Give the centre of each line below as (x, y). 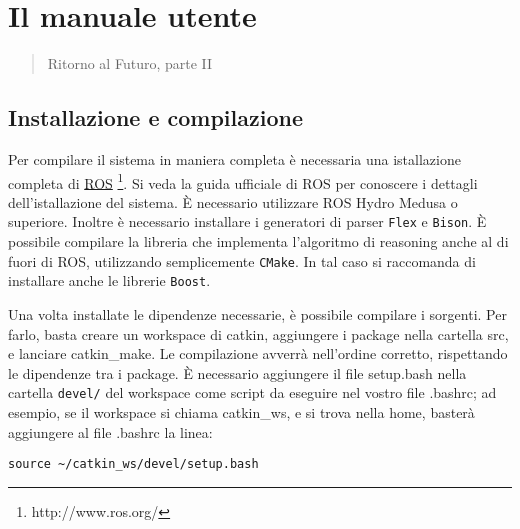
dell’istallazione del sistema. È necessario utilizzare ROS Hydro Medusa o (233, 201)
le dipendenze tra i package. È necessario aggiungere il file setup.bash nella (237, 372)
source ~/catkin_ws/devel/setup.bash (133, 464)
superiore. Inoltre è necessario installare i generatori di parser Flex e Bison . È (247, 221)
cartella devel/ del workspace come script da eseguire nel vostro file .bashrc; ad (252, 392)
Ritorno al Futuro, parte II (130, 63)
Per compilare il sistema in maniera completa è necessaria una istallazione (234, 158)
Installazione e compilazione (155, 117)
